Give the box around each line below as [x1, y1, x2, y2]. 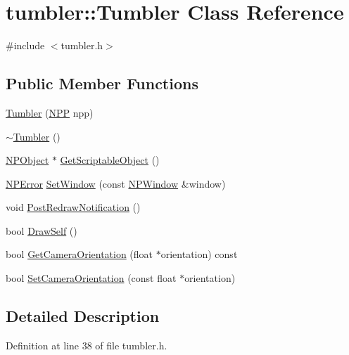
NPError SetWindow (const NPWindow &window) [6, 176, 226, 191]
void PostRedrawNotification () [6, 200, 141, 214]
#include [6, 38, 45, 53]
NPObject [6, 153, 49, 167]
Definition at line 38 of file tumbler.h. [6, 337, 167, 352]
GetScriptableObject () [60, 153, 160, 167]
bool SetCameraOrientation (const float [6, 271, 177, 285]
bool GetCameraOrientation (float [6, 247, 153, 262]
